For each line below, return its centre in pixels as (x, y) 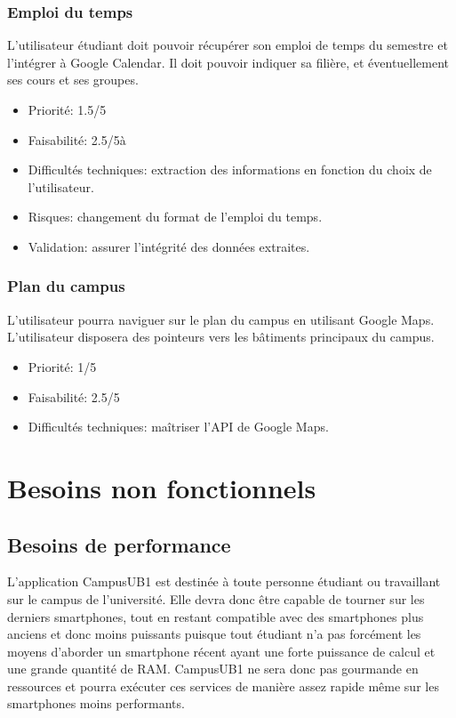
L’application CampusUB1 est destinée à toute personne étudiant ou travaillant (224, 581)
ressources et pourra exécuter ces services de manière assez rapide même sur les (223, 686)
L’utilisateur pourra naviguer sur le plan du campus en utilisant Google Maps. (221, 319)
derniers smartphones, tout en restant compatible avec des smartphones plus (216, 616)
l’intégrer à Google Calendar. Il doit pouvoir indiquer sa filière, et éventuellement (228, 62)
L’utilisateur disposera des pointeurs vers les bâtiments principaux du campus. (221, 337)
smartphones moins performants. (96, 703)
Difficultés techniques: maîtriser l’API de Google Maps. (178, 427)
